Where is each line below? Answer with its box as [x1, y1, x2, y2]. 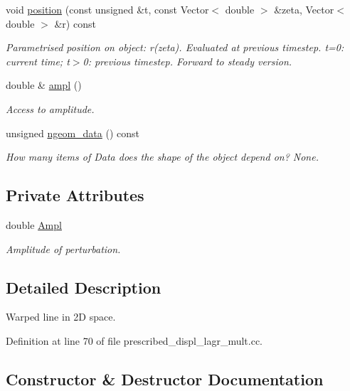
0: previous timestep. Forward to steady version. [83, 53, 292, 68]
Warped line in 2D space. [6, 309, 116, 324]
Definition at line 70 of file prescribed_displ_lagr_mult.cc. [6, 333, 263, 348]
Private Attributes [6, 184, 144, 206]
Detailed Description [6, 276, 161, 298]
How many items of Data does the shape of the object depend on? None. [6, 149, 319, 164]
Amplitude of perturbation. [6, 241, 121, 256]
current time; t [6, 53, 70, 68]
